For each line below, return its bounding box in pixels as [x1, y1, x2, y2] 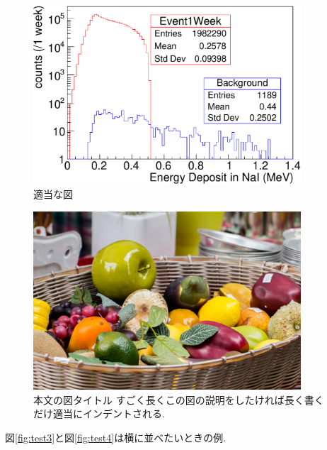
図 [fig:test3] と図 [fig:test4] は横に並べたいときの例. [5, 430, 226, 444]
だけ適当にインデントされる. [33, 406, 165, 421]
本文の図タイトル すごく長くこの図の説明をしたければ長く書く [33, 392, 324, 407]
